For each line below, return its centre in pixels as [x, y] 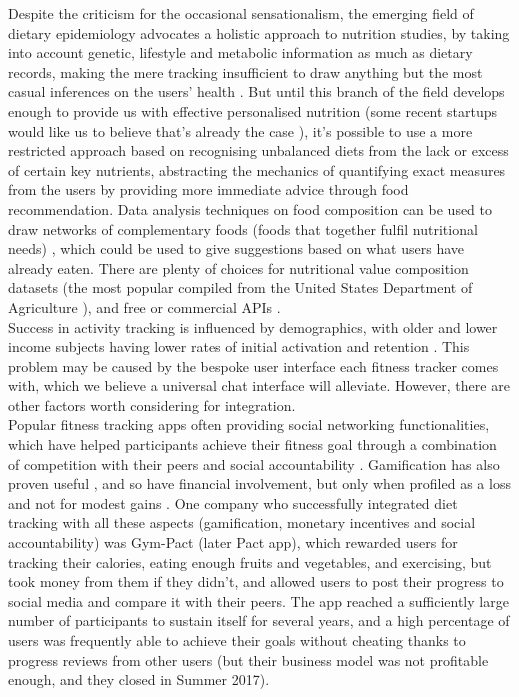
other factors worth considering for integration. [152, 404]
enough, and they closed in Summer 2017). [139, 679]
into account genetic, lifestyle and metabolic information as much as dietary [240, 52]
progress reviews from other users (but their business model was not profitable [248, 659]
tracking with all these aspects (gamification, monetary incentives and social [242, 522]
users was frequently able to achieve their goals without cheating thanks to [237, 640]
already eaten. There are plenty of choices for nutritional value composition [238, 267]
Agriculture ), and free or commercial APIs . [144, 306]
